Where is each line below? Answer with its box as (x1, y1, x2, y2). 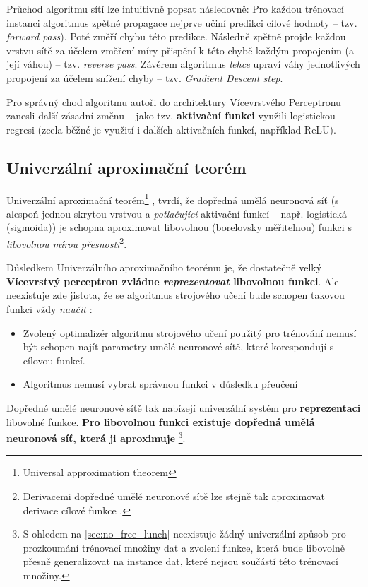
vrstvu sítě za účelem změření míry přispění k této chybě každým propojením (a (6, 42, 354, 57)
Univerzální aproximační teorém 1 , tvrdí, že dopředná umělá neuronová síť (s (6, 190, 339, 207)
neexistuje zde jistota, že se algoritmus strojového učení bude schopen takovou (6, 287, 345, 302)
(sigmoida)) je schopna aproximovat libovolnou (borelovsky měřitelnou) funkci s (6, 220, 352, 235)
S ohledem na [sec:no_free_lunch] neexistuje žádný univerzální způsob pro (23, 526, 346, 541)
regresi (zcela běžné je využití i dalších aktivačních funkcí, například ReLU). (6, 121, 336, 136)
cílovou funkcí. (23, 352, 85, 367)
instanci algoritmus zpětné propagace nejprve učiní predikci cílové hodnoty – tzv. (6, 15, 357, 30)
